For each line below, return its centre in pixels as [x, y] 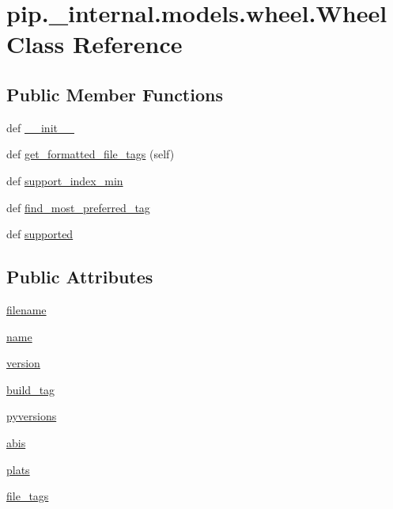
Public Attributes [80, 277]
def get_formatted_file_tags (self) [91, 154]
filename [26, 309]
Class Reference [94, 44]
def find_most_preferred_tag [78, 207]
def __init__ [40, 127]
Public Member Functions [115, 94]
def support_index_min [65, 180]
